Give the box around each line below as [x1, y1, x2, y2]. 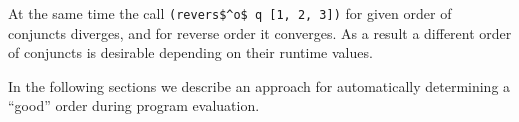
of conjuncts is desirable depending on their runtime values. [8, 42, 373, 63]
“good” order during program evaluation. [8, 95, 260, 116]
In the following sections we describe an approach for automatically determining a [8, 75, 511, 96]
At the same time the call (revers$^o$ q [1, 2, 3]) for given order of [8, 3, 452, 23]
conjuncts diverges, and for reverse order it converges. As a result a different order [8, 22, 512, 43]
